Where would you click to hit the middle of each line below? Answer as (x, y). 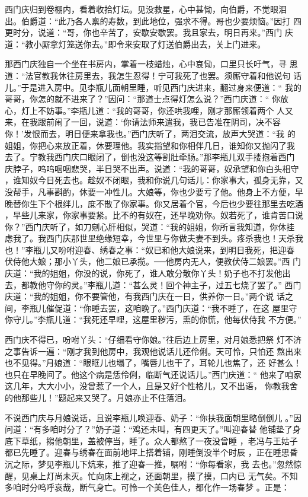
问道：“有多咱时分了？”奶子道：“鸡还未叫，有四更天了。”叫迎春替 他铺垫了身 (153, 429)
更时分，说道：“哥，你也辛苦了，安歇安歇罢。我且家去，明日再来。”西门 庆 (149, 32)
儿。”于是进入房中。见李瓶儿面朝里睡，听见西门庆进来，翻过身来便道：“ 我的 (153, 87)
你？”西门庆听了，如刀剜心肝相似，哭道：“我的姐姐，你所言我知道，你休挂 (150, 226)
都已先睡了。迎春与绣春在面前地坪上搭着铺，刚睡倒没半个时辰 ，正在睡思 (147, 452)
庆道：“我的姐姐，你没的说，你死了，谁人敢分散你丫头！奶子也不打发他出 (148, 273)
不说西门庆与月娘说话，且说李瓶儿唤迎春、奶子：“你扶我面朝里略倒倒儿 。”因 (153, 417)
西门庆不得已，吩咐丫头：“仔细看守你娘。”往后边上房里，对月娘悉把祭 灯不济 (153, 340)
